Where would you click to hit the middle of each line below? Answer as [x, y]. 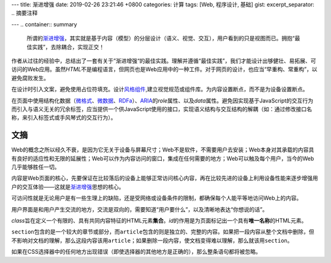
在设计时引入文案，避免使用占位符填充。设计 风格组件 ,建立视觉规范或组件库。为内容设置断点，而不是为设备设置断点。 [160, 90]
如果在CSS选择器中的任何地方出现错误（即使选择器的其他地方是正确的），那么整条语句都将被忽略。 [136, 252]
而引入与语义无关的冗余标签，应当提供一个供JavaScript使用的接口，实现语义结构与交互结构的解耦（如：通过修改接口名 [162, 109]
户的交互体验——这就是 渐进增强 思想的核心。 [68, 186]
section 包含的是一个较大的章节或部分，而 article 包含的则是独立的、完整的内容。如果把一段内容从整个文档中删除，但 [163, 232]
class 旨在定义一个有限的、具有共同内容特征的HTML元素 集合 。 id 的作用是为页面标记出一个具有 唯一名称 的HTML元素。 [159, 220]
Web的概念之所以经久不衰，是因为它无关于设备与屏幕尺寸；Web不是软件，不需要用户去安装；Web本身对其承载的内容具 [163, 150]
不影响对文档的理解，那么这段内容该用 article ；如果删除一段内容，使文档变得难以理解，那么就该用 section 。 [152, 240]
